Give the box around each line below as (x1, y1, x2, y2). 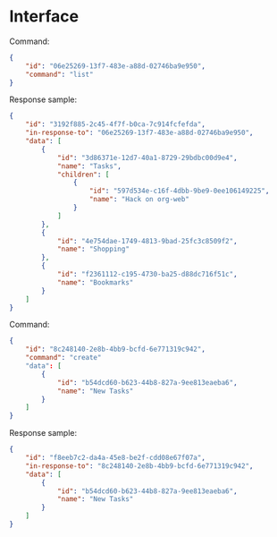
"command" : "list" (25, 70, 94, 79)
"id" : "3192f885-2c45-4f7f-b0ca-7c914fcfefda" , (25, 120, 206, 129)
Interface (9, 6, 79, 27)
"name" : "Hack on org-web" (88, 195, 190, 204)
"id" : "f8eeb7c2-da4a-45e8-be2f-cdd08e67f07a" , (25, 454, 206, 463)
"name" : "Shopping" (56, 244, 130, 254)
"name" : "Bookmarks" (56, 277, 134, 287)
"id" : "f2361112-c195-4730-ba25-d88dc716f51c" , (56, 270, 239, 279)
